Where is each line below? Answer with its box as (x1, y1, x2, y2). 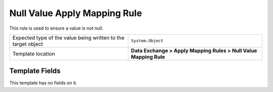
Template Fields (9, 67, 61, 75)
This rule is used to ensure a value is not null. (9, 25, 104, 31)
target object (12, 40, 43, 47)
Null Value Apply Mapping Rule (9, 8, 143, 19)
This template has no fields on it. (9, 80, 77, 86)
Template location (12, 50, 55, 57)
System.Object (130, 38, 164, 44)
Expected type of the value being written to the (12, 34, 125, 41)
